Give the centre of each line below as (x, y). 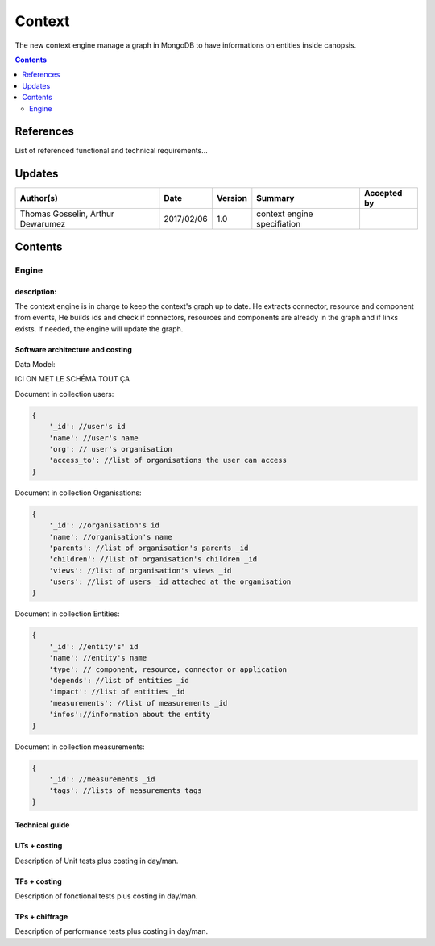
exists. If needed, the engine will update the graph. (99, 329)
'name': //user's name (93, 438)
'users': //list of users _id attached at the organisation (170, 582)
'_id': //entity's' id (93, 646)
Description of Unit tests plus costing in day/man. (97, 861)
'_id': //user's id (87, 427)
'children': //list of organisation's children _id (153, 559)
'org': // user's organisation (110, 449)
